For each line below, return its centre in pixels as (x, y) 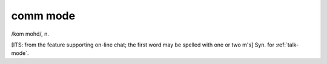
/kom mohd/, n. (30, 34)
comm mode (43, 16)
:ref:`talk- (287, 45)
